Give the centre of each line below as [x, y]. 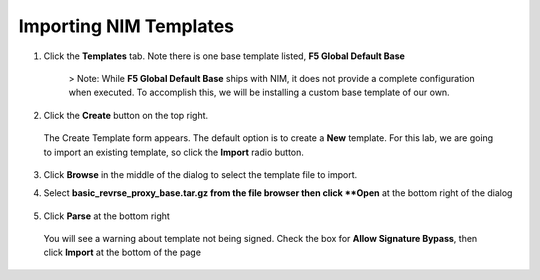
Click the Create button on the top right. [126, 115]
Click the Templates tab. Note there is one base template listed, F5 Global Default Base [224, 56]
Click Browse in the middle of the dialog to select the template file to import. [200, 174]
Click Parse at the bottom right [106, 216]
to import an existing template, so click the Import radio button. [174, 152]
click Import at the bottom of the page [122, 252]
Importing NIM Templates [126, 26]
